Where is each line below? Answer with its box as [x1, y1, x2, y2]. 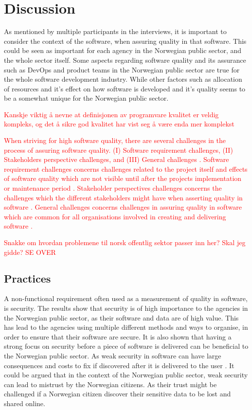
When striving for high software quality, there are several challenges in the [4, 135, 226, 145]
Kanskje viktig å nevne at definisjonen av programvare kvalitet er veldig [4, 109, 219, 119]
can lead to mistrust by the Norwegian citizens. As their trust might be [4, 379, 217, 389]
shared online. [4, 398, 45, 408]
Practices [4, 270, 51, 285]
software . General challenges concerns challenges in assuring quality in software [4, 202, 242, 212]
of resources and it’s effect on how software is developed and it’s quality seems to [4, 83, 246, 93]
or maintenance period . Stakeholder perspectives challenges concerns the [4, 183, 222, 193]
